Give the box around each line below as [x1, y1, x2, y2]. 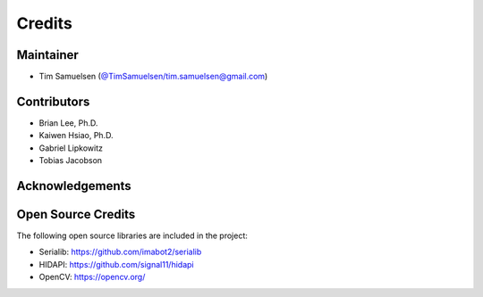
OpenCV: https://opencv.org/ [38, 272, 146, 283]
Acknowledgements [16, 178, 131, 194]
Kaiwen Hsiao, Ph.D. [38, 130, 114, 141]
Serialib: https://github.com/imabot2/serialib [38, 246, 202, 258]
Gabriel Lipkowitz [38, 143, 103, 153]
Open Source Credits [16, 206, 136, 222]
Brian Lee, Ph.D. [38, 117, 98, 128]
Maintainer [16, 47, 80, 62]
